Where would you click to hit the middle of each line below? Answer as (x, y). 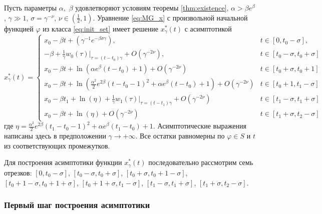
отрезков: (18, 172)
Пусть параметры (31, 7)
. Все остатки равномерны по (180, 136)
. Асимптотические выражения (200, 126)
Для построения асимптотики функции (63, 162)
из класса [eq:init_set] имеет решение (100, 28)
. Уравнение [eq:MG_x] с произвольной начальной (170, 17)
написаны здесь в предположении (55, 136)
